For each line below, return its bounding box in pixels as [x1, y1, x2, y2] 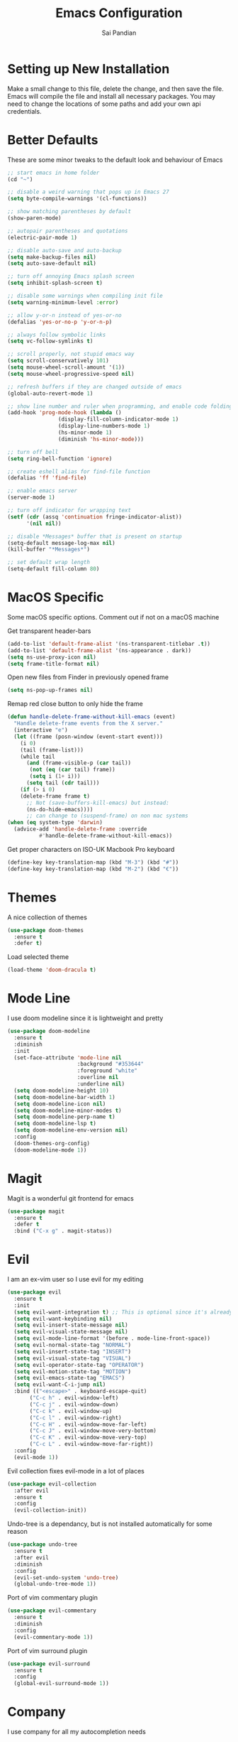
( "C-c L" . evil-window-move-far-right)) [29, 1441, 154, 1448]
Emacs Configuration [55, 5, 183, 21]
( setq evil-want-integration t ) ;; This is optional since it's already [13, 1309, 233, 1316]
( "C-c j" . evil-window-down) [29, 1401, 119, 1408]
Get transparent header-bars [7, 627, 91, 635]
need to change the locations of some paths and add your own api [7, 99, 201, 108]
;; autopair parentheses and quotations [7, 227, 129, 234]
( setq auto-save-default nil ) [7, 260, 97, 267]
